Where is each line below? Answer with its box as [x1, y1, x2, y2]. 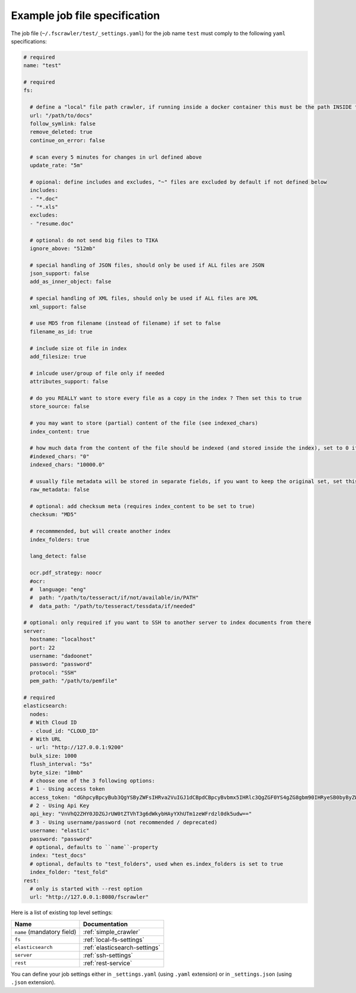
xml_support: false [30, 303, 87, 310]
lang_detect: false [30, 553, 87, 560]
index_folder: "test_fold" [30, 869, 109, 876]
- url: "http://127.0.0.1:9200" [30, 744, 124, 751]
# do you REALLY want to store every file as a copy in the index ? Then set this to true [30, 395, 302, 401]
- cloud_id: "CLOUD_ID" [30, 727, 99, 734]
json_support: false [30, 270, 90, 277]
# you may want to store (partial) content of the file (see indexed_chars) [30, 420, 258, 427]
